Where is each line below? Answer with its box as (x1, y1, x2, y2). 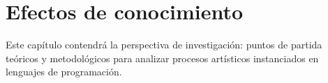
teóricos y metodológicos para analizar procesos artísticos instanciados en (6, 50, 319, 65)
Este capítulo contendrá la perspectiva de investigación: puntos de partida (6, 37, 322, 52)
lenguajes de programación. (6, 64, 122, 79)
